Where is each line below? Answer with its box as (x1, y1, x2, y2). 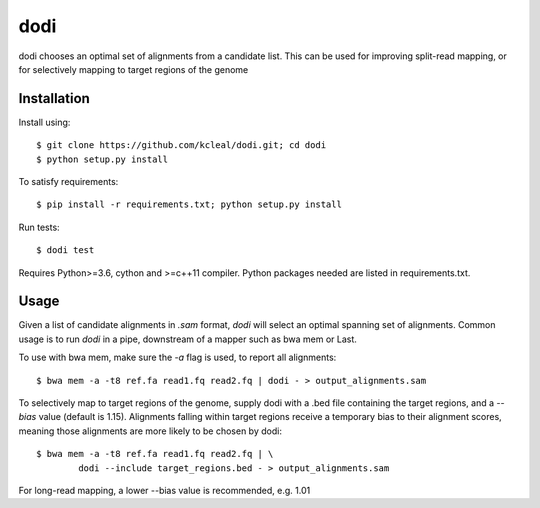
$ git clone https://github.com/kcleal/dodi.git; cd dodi (36, 140, 327, 151)
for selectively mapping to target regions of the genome (18, 63, 249, 75)
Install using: (18, 116, 71, 128)
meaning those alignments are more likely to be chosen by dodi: (18, 425, 282, 437)
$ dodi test (36, 245, 95, 256)
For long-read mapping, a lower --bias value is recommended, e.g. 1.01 (18, 485, 311, 496)
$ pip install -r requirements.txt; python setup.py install (36, 199, 342, 210)
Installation (18, 90, 90, 107)
